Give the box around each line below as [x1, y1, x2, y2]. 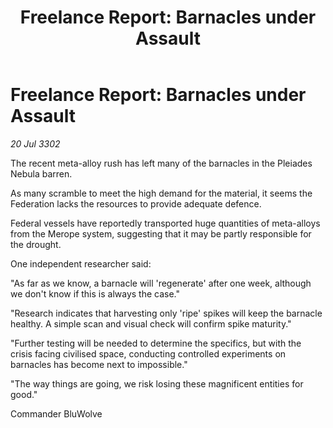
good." [10, 388, 38, 400]
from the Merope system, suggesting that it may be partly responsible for [10, 227, 312, 240]
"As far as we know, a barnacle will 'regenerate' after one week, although [10, 277, 312, 289]
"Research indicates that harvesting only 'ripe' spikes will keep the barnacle [10, 307, 323, 319]
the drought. [10, 238, 62, 250]
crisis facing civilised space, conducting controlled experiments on [10, 347, 287, 360]
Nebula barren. [10, 167, 73, 180]
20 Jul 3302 [10, 137, 61, 150]
